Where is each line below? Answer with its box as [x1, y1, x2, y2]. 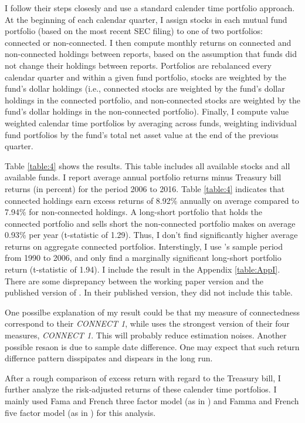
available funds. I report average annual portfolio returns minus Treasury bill [5, 171, 282, 183]
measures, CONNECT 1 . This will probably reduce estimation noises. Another [5, 329, 287, 341]
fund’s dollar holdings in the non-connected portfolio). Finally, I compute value [5, 105, 289, 117]
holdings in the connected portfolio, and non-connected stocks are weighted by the [5, 93, 300, 106]
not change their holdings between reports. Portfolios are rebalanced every [5, 59, 272, 71]
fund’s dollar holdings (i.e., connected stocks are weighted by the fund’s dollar [5, 82, 285, 95]
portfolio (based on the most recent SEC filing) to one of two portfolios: [5, 25, 263, 37]
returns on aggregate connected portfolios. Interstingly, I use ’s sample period [5, 240, 283, 252]
